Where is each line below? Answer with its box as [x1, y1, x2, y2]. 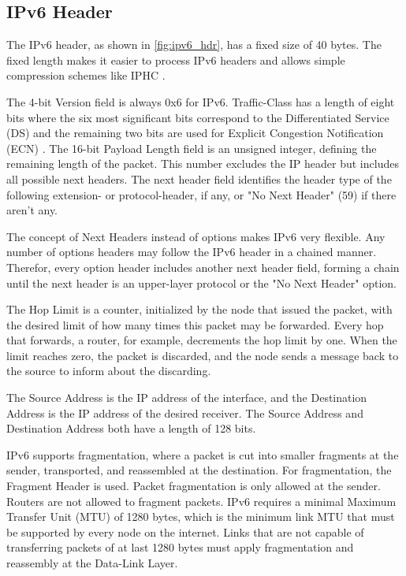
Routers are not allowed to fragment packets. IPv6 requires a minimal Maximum [6, 492, 397, 509]
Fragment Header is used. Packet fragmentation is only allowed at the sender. [6, 478, 381, 494]
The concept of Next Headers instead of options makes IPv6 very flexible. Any [6, 228, 386, 244]
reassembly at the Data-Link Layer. [6, 555, 178, 571]
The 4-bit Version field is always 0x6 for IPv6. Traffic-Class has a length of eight [6, 93, 395, 110]
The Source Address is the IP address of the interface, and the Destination [6, 389, 367, 406]
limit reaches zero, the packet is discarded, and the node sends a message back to [6, 347, 399, 363]
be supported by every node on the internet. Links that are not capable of [6, 523, 364, 540]
